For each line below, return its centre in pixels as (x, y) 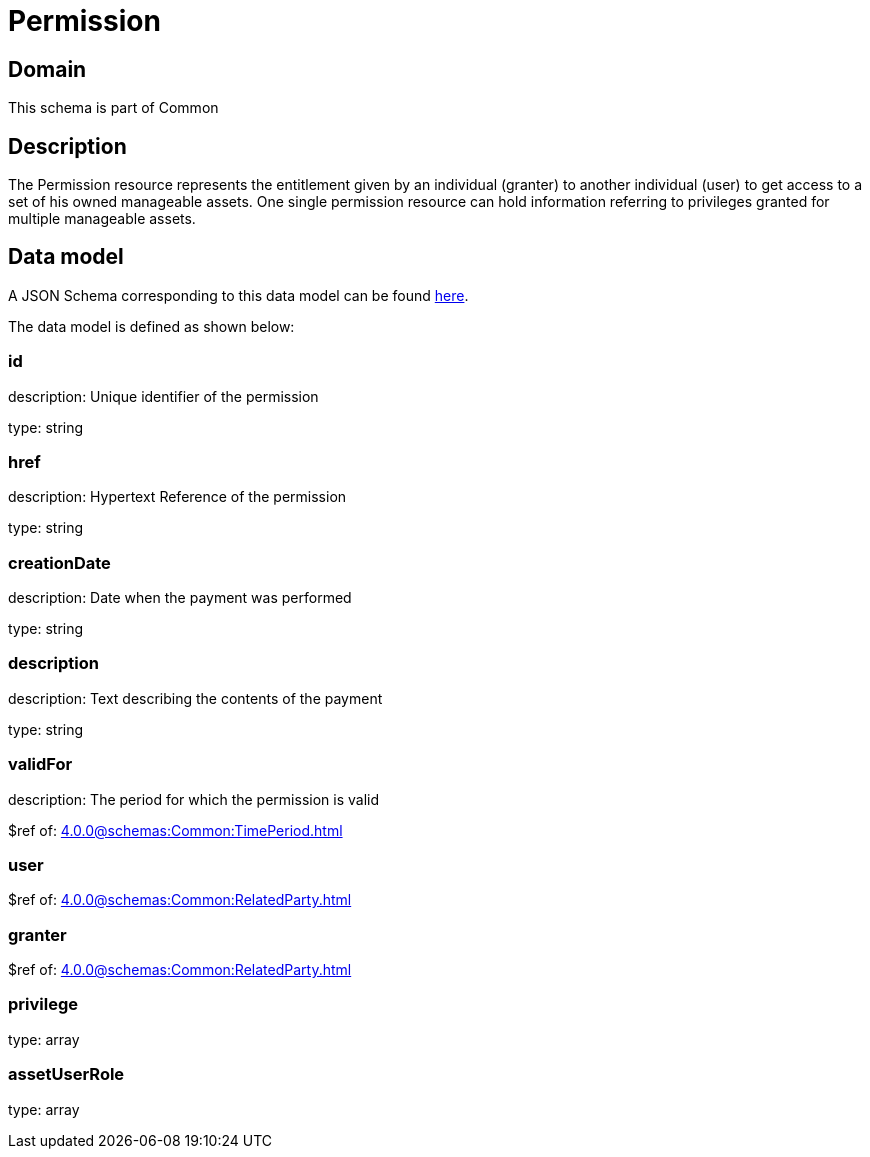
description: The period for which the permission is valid (194, 799)
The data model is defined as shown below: (151, 326)
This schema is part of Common (113, 108)
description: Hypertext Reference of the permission (177, 497)
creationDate (59, 562)
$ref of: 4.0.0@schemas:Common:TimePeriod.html (175, 830)
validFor (40, 764)
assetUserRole (66, 1074)
